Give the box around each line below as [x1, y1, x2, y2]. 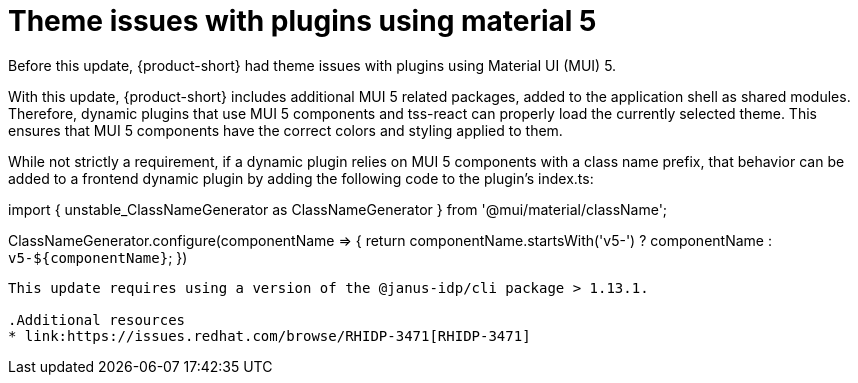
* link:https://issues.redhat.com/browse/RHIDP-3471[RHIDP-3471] [8, 327, 531, 344]
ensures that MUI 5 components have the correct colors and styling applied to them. [8, 121, 563, 139]
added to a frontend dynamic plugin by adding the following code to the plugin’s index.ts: [8, 169, 594, 187]
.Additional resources [8, 311, 186, 328]
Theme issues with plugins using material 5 [8, 4, 597, 38]
